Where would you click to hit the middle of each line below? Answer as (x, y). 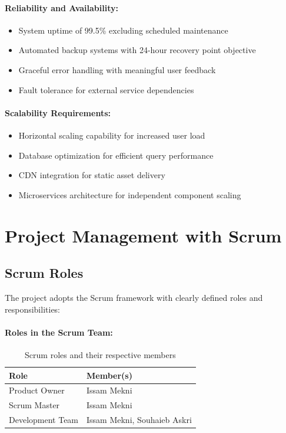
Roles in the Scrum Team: (59, 332)
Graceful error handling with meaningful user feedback (117, 69)
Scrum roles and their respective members (100, 354)
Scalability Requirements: (58, 112)
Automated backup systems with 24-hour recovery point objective (137, 50)
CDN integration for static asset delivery (92, 175)
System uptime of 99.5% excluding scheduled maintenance (123, 30)
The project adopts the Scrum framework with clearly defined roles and (134, 297)
